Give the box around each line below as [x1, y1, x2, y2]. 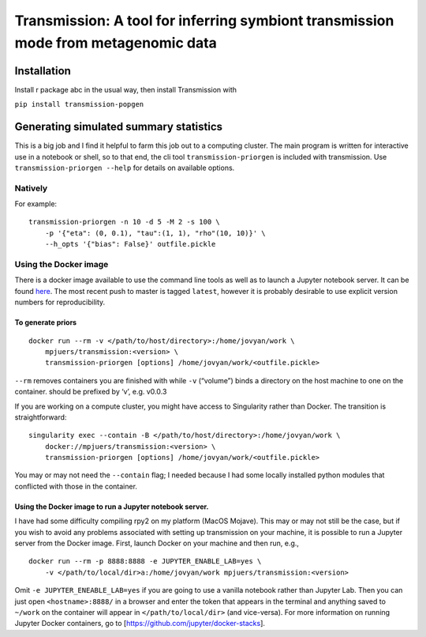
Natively [14, 183, 48, 194]
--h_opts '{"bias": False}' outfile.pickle [44, 239, 216, 249]
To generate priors [14, 318, 77, 327]
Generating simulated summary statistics [14, 120, 223, 134]
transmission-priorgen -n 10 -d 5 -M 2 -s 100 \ [28, 217, 220, 227]
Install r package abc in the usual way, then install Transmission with [14, 85, 237, 94]
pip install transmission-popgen [14, 100, 144, 109]
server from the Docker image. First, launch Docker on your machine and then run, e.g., [14, 538, 300, 548]
